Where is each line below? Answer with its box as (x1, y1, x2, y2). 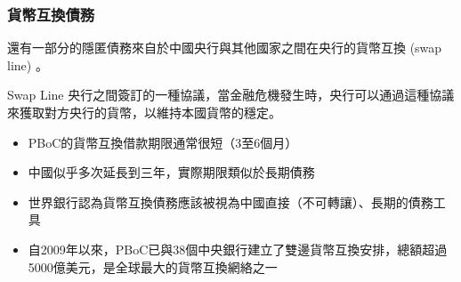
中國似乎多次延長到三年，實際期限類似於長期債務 (28, 163, 315, 181)
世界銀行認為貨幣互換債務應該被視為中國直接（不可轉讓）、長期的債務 (28, 192, 433, 211)
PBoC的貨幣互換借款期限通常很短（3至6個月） (28, 133, 298, 151)
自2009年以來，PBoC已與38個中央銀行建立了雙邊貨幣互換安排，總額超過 (28, 239, 448, 258)
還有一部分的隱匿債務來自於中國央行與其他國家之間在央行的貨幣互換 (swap (7, 38, 442, 57)
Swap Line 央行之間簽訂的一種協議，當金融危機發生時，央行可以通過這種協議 (7, 85, 455, 104)
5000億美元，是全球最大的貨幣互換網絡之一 (28, 257, 278, 276)
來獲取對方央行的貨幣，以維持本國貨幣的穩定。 (7, 103, 281, 121)
